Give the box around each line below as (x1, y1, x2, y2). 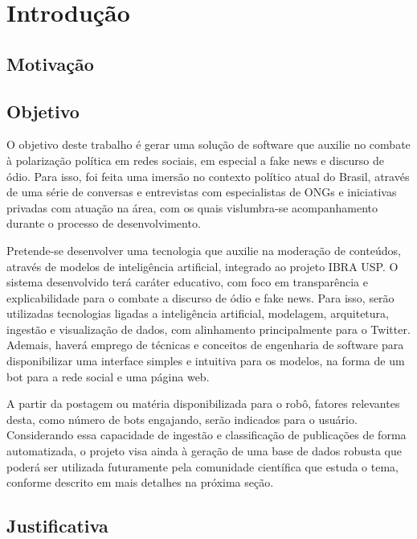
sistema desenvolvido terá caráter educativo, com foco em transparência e (6, 274, 369, 290)
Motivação (6, 51, 94, 76)
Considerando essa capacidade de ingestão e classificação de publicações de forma (6, 426, 407, 443)
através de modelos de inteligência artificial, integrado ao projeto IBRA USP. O (6, 257, 399, 274)
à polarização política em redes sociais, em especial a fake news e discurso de (6, 151, 384, 168)
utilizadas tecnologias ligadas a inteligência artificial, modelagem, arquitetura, (6, 305, 389, 322)
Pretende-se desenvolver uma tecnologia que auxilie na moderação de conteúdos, (6, 241, 401, 258)
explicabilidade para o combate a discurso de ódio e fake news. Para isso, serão (6, 289, 395, 306)
